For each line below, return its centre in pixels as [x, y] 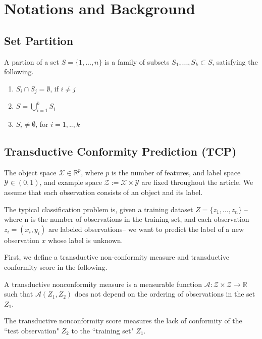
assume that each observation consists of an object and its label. [103, 192]
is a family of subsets [137, 61]
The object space [30, 172]
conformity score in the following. [56, 267]
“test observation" [32, 330]
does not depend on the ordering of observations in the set [165, 294]
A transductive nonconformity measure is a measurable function [103, 284]
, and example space [71, 182]
